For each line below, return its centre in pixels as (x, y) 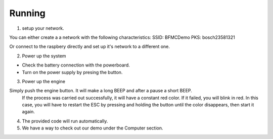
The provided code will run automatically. (65, 121)
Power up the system (44, 56)
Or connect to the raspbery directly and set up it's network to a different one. (90, 47)
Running (27, 13)
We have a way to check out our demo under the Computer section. (93, 128)
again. (29, 112)
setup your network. (43, 28)
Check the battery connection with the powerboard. (76, 65)
